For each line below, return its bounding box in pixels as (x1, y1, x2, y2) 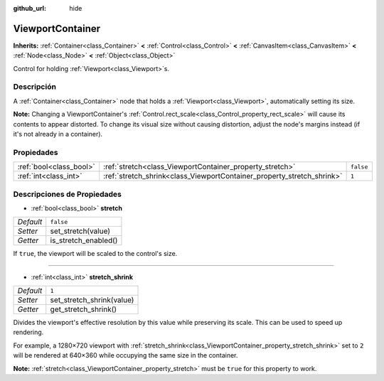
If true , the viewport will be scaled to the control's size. (13, 249, 178, 258)
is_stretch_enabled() (50, 235, 118, 245)
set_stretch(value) (50, 226, 110, 236)
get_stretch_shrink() (50, 304, 117, 314)
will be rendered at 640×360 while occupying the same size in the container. (13, 351, 238, 360)
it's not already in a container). (13, 130, 103, 138)
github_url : (13, 4, 46, 12)
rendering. (13, 328, 44, 337)
